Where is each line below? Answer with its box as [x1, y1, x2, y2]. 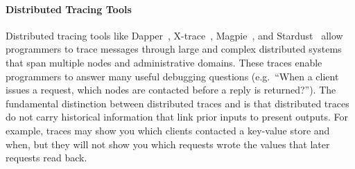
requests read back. [6, 150, 87, 165]
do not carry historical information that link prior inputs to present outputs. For [6, 109, 349, 124]
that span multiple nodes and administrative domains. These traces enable [6, 55, 322, 69]
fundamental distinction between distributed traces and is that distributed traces [6, 96, 349, 110]
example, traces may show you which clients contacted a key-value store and [6, 123, 330, 137]
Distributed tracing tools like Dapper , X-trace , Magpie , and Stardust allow [6, 28, 343, 42]
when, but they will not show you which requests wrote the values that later [6, 136, 330, 151]
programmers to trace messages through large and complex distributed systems [6, 42, 342, 56]
